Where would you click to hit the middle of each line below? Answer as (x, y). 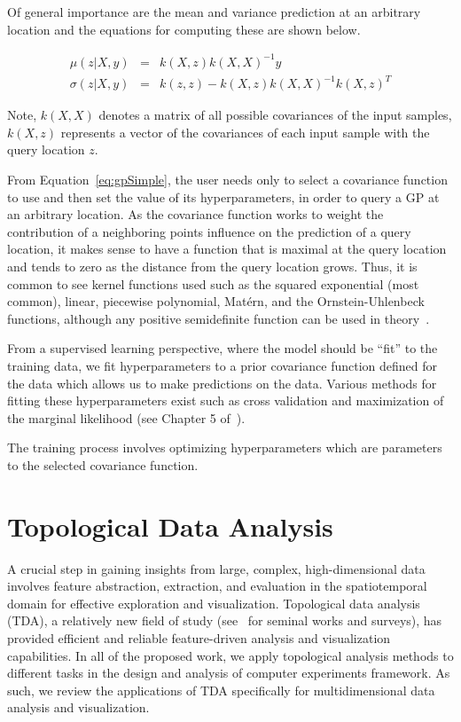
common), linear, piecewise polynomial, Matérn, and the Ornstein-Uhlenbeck (216, 301)
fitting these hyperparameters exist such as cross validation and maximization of (226, 400)
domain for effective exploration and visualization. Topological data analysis (214, 603)
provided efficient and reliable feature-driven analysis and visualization (199, 638)
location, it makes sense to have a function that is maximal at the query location (227, 249)
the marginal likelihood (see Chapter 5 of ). (126, 417)
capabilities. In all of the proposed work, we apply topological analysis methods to (230, 655)
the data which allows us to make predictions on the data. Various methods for (222, 383)
